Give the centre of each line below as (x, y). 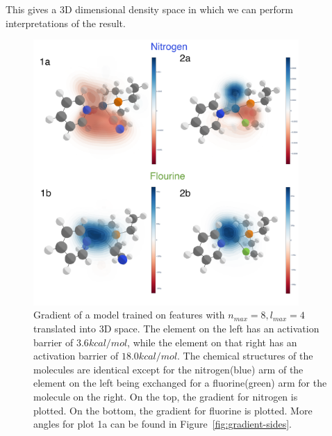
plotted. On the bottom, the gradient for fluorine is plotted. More (173, 410)
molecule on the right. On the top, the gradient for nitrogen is (166, 396)
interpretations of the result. (66, 23)
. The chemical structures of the (245, 356)
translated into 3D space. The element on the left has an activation (176, 328)
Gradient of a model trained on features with (129, 315)
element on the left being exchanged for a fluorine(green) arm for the (180, 383)
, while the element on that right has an (212, 342)
